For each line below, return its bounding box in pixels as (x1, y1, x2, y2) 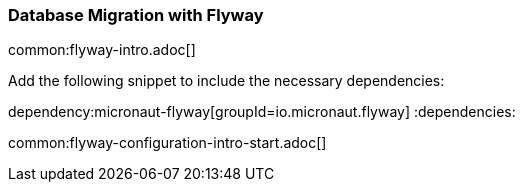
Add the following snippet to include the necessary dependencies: (8, 72, 445, 90)
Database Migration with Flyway (8, 5, 264, 25)
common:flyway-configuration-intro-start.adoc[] (8, 134, 327, 152)
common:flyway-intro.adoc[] (8, 41, 196, 59)
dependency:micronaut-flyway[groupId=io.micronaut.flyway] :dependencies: (8, 103, 516, 121)
